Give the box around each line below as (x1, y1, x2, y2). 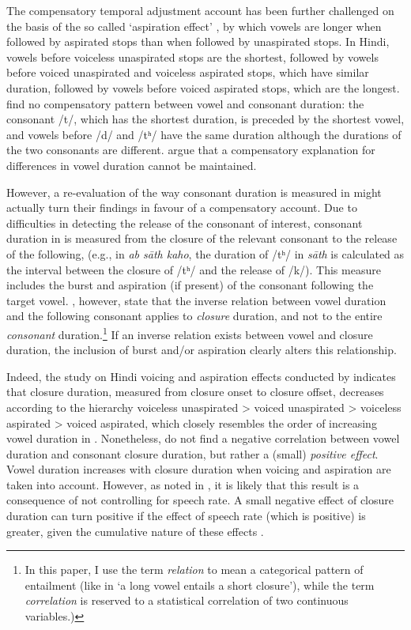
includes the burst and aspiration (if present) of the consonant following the (6, 277, 374, 293)
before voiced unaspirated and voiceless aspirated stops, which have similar (6, 64, 369, 81)
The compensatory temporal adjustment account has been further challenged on (6, 2, 394, 18)
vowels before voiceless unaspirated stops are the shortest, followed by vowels (6, 48, 379, 65)
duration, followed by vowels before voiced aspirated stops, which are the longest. (6, 79, 400, 96)
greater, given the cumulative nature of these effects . (6, 522, 264, 539)
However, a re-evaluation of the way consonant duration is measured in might (6, 183, 382, 200)
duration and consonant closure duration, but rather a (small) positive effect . (6, 445, 379, 462)
